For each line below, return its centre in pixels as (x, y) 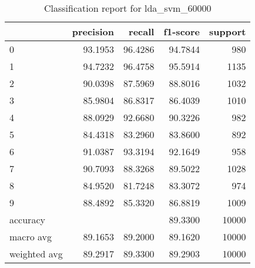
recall (142, 31)
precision (93, 31)
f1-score (182, 31)
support (228, 31)
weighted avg (36, 254)
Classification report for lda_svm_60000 (128, 8)
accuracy (27, 220)
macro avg (31, 237)
